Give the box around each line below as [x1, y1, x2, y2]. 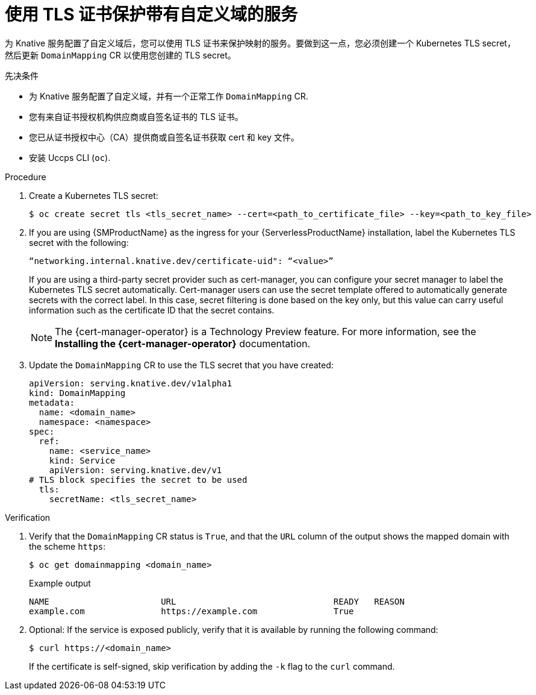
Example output [29, 577, 91, 588]
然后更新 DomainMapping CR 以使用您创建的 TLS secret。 [5, 49, 236, 60]
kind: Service [49, 455, 116, 465]
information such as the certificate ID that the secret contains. [29, 304, 275, 315]
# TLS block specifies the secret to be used [29, 474, 248, 485]
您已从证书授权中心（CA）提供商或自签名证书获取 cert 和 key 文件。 [29, 131, 299, 142]
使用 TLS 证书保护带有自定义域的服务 [5, 4, 298, 25]
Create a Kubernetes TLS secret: [29, 190, 158, 201]
